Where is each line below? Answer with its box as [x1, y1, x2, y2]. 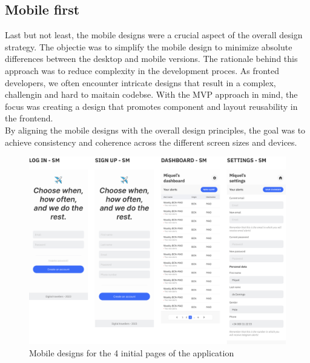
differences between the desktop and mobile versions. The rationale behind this [5, 52, 298, 65]
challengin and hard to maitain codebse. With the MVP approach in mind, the [5, 88, 298, 101]
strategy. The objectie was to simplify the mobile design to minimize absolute [5, 40, 292, 53]
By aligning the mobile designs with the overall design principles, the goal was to [5, 123, 306, 136]
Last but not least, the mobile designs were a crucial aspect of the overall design [5, 29, 303, 41]
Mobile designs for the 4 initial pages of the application [29, 346, 234, 359]
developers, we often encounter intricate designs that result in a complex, [5, 76, 276, 89]
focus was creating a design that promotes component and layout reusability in [5, 100, 298, 112]
